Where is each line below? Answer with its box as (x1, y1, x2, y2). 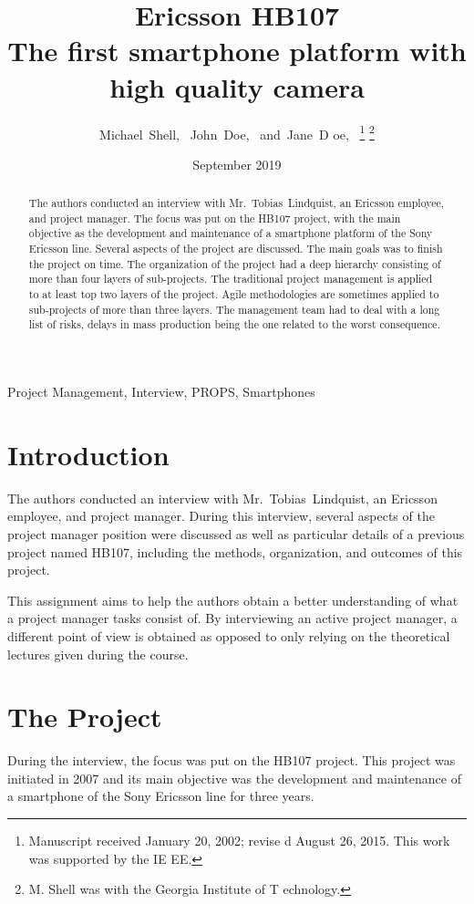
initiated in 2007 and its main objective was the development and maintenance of (7, 768, 461, 787)
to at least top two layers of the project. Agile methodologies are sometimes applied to (28, 286, 439, 302)
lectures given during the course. (7, 644, 189, 663)
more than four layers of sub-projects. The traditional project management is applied (28, 271, 433, 286)
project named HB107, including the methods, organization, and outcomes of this (7, 542, 463, 561)
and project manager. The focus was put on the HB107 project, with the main (28, 210, 401, 225)
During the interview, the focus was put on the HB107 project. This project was (7, 751, 456, 770)
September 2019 (192, 154, 282, 173)
